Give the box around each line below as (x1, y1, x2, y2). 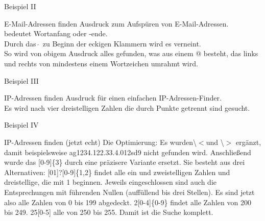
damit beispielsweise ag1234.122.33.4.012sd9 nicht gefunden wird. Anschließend (4, 146, 251, 157)
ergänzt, (235, 136, 261, 147)
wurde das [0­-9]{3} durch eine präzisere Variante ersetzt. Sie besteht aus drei (4, 157, 245, 167)
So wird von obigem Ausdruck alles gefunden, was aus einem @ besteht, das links (4, 48, 258, 59)
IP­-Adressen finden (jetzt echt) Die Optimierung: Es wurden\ (4, 136, 197, 147)
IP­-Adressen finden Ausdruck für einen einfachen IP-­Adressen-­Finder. (4, 92, 222, 103)
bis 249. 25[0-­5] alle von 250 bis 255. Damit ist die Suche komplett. (4, 207, 213, 217)
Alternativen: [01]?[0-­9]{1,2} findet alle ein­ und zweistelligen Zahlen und (4, 166, 230, 177)
